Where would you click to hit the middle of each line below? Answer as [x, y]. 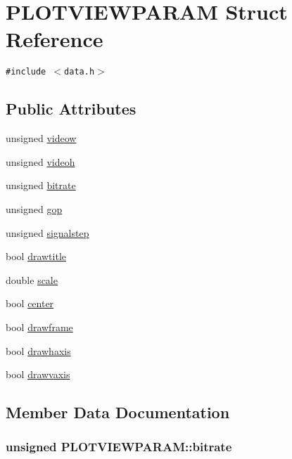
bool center [30, 303]
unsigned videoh [40, 161]
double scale [32, 279]
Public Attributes [71, 109]
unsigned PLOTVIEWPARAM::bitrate [119, 447]
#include [26, 72]
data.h [80, 72]
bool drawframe [39, 327]
